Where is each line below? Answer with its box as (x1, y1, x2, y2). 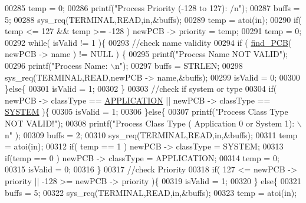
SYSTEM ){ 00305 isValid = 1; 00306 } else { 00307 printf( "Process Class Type (5, 105, 288, 118)
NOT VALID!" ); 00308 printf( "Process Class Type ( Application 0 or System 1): (5, 117, 295, 129)
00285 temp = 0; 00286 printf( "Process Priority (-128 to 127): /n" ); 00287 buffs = (5, 2, 300, 14)
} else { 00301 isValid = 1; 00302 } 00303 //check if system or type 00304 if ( (5, 82, 277, 95)
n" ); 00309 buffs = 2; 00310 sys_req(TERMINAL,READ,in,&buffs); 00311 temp (5, 128, 298, 141)
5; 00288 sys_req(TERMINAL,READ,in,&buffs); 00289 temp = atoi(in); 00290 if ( (5, 13, 302, 25)
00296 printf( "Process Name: (5, 59, 108, 71)
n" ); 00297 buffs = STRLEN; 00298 (115, 59, 243, 71)
